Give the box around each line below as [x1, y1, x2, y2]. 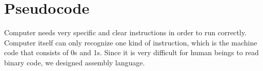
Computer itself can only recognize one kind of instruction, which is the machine [4, 37, 257, 48]
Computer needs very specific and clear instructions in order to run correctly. [4, 27, 247, 38]
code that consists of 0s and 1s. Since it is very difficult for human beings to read [4, 47, 259, 58]
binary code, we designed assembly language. [4, 57, 145, 67]
